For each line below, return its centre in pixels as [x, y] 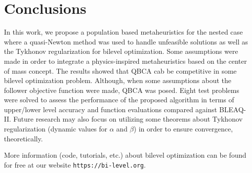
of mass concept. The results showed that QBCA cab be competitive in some [120, 70]
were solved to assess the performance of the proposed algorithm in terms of [119, 100]
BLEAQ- [232, 109]
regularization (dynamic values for [56, 129]
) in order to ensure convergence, [183, 129]
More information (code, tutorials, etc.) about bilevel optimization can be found [125, 155]
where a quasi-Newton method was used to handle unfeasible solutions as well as [126, 41]
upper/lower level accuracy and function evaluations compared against [111, 109]
